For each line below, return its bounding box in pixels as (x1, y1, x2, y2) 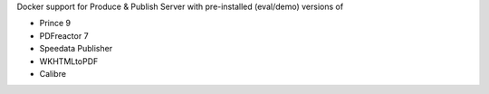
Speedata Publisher (39, 43, 113, 54)
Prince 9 (39, 18, 72, 29)
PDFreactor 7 (39, 30, 90, 41)
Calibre (39, 68, 67, 79)
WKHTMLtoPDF (39, 55, 99, 67)
